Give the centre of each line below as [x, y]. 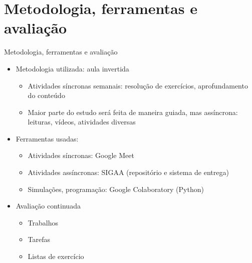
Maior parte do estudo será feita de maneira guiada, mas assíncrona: [133, 112]
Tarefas [39, 239]
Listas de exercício [56, 256]
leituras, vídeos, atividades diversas [82, 122]
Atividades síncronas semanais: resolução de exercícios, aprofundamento [138, 85]
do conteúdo [46, 95]
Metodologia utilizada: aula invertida [72, 68]
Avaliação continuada [48, 206]
